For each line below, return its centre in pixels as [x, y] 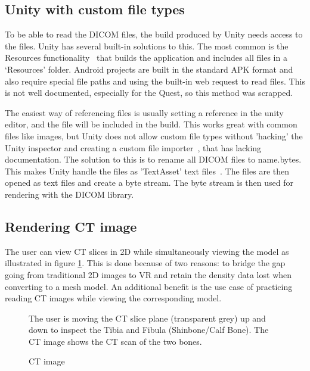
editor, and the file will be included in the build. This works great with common [151, 124]
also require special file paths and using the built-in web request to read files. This [155, 81]
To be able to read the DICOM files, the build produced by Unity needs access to [154, 34]
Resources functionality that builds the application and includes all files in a [146, 57]
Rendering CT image [71, 226]
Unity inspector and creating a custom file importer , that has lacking [133, 147]
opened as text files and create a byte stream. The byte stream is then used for [149, 183]
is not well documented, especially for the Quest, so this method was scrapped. [149, 93]
